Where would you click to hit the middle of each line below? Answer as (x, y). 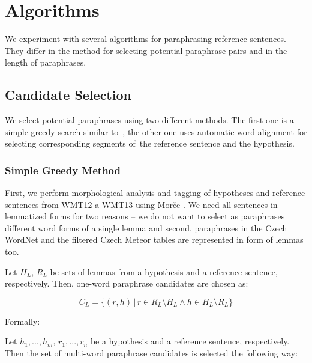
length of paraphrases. (46, 62)
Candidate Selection (68, 95)
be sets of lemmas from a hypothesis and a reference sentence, (164, 271)
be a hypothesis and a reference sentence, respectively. (190, 341)
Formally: (22, 321)
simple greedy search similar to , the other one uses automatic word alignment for (156, 131)
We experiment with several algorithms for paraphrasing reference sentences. (145, 39)
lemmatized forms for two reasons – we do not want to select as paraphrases (145, 216)
